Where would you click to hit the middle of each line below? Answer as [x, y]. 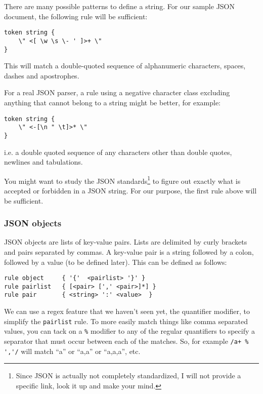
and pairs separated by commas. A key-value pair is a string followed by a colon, [129, 251]
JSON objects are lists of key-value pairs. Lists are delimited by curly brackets [126, 242]
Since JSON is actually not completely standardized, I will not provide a [128, 376]
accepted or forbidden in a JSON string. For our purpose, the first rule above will [130, 190]
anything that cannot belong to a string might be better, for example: [113, 102]
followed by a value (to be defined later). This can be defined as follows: [116, 262]
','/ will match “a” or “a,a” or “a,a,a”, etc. [72, 351]
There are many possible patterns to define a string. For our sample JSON [120, 6]
